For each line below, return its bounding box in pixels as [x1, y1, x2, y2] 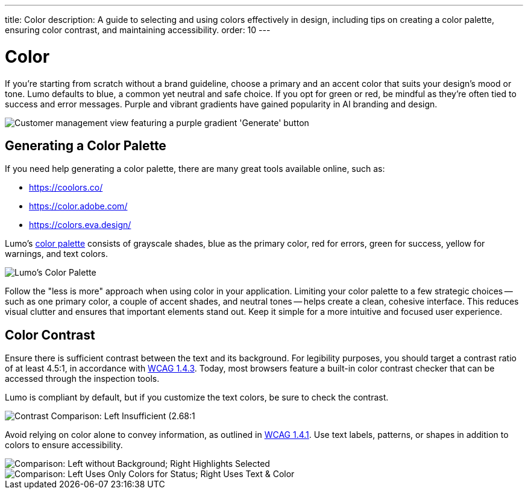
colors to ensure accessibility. [5, 440, 123, 451]
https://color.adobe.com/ [29, 201, 128, 212]
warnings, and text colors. [5, 249, 108, 259]
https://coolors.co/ [29, 182, 103, 193]
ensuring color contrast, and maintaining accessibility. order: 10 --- [5, 25, 271, 35]
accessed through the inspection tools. [5, 373, 160, 384]
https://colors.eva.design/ [29, 220, 131, 230]
